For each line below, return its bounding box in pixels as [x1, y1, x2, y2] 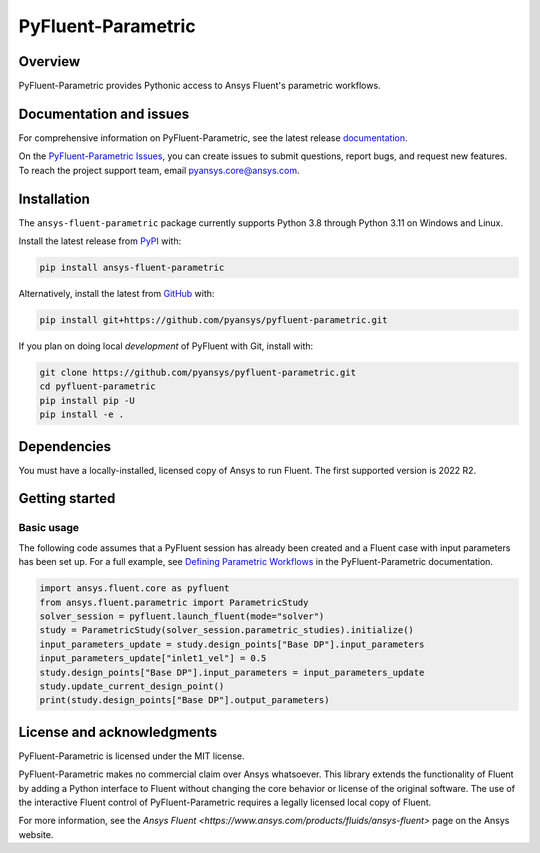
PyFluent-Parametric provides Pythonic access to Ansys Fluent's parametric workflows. [18, 80, 381, 92]
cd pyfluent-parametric [39, 381, 157, 392]
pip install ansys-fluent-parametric [39, 262, 225, 274]
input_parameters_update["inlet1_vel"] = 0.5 [39, 653, 267, 664]
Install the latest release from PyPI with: [18, 235, 182, 247]
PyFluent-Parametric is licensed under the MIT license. [18, 750, 245, 762]
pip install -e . [39, 409, 125, 420]
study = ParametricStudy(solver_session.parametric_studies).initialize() [39, 625, 415, 636]
